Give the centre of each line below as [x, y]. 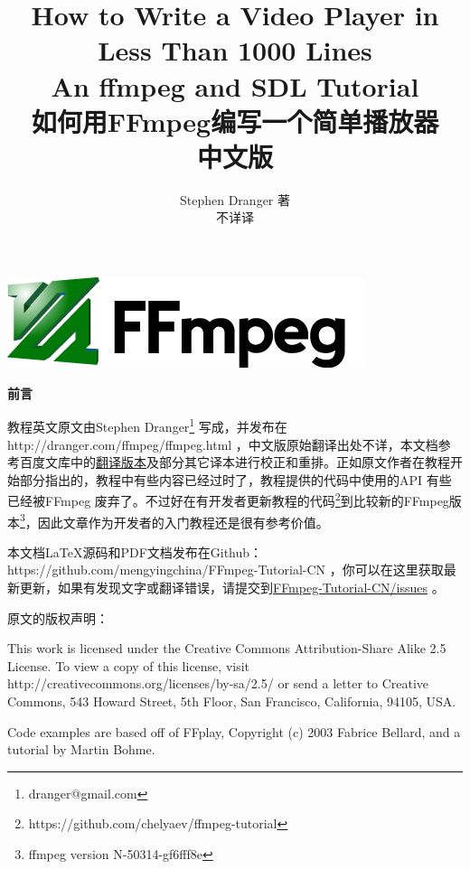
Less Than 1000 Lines [235, 50]
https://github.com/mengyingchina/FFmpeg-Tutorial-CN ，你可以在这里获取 [226, 570]
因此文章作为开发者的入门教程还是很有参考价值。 [183, 522]
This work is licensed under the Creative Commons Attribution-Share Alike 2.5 [227, 648]
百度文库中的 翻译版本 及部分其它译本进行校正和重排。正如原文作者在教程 [235, 462]
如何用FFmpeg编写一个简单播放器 [235, 121]
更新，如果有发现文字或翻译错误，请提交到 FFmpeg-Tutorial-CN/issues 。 [232, 587]
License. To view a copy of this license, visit [129, 665]
